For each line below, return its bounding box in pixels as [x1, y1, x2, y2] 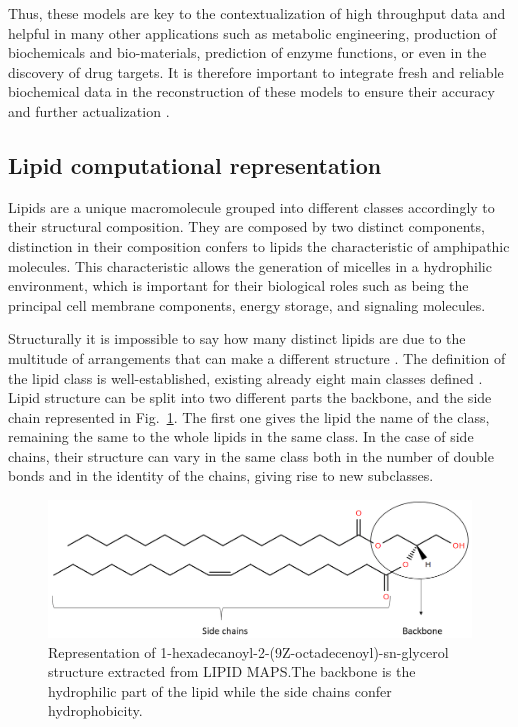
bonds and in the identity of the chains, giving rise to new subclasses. [8, 465, 434, 486]
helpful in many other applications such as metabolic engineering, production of [8, 22, 497, 43]
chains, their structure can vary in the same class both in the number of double [8, 445, 494, 466]
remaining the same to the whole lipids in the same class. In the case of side [8, 426, 474, 447]
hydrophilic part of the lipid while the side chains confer [48, 680, 392, 701]
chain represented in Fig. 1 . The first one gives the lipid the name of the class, [8, 406, 490, 427]
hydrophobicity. [48, 700, 143, 721]
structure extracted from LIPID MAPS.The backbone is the [48, 661, 416, 682]
